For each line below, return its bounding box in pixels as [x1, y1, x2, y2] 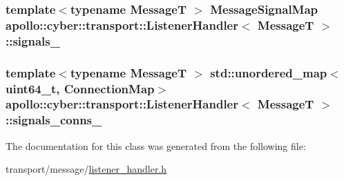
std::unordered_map [210, 64, 327, 81]
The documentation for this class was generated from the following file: [6, 138, 306, 153]
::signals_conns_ [6, 111, 102, 128]
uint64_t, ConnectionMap [6, 79, 155, 97]
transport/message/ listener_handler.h [6, 162, 167, 176]
